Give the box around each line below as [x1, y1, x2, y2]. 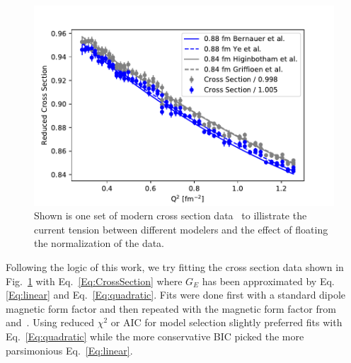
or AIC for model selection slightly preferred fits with [110, 315, 343, 330]
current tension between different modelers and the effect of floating [34, 221, 328, 236]
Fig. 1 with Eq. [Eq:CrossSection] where [6, 273, 183, 288]
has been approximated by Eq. [202, 273, 335, 288]
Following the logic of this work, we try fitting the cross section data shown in [6, 260, 344, 275]
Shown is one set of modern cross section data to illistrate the [34, 208, 307, 223]
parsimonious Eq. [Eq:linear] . [6, 342, 133, 357]
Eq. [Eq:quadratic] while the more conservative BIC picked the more [6, 329, 304, 343]
